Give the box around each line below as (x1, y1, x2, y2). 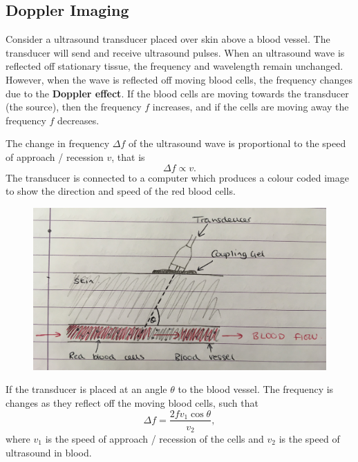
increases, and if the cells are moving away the (152, 99, 349, 114)
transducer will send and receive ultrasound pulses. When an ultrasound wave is (6, 45, 345, 59)
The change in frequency (6, 136, 110, 151)
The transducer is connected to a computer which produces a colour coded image (6, 170, 349, 184)
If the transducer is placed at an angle (6, 382, 167, 396)
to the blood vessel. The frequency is (178, 382, 334, 396)
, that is (111, 149, 145, 164)
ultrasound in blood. (6, 445, 92, 459)
